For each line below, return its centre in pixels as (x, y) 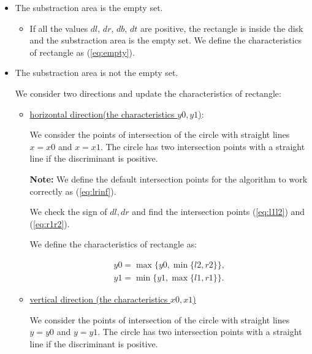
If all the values (59, 28)
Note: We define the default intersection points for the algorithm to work (169, 179)
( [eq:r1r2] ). (50, 223)
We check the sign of (68, 212)
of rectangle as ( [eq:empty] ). (82, 52)
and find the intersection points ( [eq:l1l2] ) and (219, 212)
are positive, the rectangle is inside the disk (222, 28)
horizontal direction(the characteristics (102, 114)
